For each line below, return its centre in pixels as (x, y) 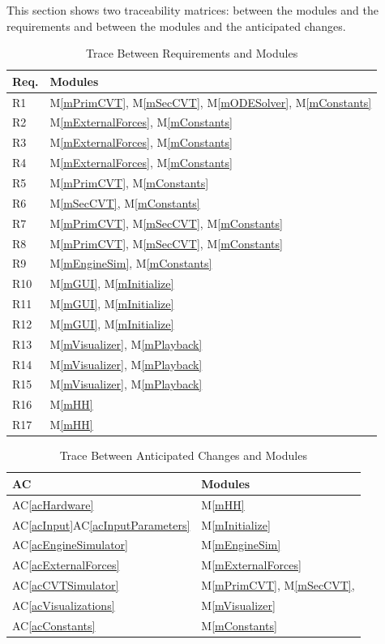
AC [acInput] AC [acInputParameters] (101, 524)
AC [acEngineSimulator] (70, 545)
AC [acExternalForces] (66, 565)
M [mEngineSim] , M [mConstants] (131, 263)
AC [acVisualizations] (64, 605)
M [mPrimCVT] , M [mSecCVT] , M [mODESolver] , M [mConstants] (211, 102)
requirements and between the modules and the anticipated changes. (176, 26)
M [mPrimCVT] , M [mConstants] (129, 182)
